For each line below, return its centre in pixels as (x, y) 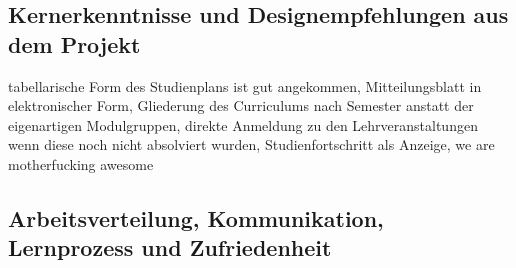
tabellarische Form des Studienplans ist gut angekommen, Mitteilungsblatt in (245, 85)
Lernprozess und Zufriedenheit (170, 247)
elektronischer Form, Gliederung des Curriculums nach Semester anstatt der (241, 105)
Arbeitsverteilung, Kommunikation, (196, 217)
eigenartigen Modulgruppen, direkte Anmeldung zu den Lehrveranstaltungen (243, 124)
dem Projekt (74, 43)
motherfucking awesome (81, 163)
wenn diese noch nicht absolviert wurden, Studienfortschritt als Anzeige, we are (251, 144)
